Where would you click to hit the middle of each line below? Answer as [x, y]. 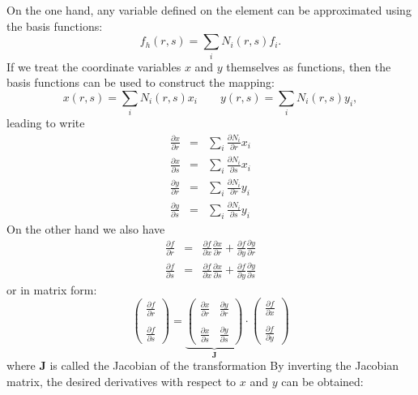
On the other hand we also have [86, 228]
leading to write [46, 123]
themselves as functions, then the [309, 66]
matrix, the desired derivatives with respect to [122, 381]
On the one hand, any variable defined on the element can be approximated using [209, 10]
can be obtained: [322, 381]
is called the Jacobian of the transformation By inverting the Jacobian [224, 365]
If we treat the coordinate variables [94, 66]
